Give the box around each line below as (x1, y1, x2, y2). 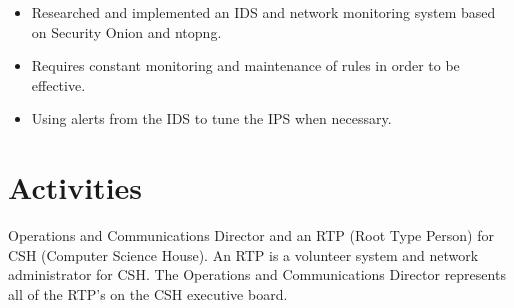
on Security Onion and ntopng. (31, 21, 222, 42)
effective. (31, 74, 86, 95)
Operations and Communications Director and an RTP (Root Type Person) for (8, 225, 494, 246)
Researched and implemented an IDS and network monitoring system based (31, 2, 496, 22)
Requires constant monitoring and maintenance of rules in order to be (31, 55, 460, 76)
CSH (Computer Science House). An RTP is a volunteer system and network (8, 244, 479, 265)
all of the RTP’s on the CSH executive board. (8, 283, 288, 304)
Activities (8, 167, 143, 208)
